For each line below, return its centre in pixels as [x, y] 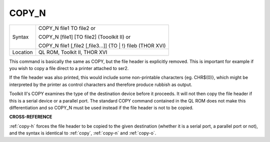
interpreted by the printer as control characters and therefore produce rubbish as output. [101, 84]
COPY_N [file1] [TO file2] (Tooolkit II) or [84, 36]
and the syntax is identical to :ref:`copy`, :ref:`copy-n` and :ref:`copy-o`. [83, 133]
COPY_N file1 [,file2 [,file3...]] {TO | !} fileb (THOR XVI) [102, 45]
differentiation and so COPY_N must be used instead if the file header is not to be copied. [101, 107]
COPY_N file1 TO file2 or [67, 28]
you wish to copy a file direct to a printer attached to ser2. [69, 68]
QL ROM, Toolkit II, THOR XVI [73, 52]
